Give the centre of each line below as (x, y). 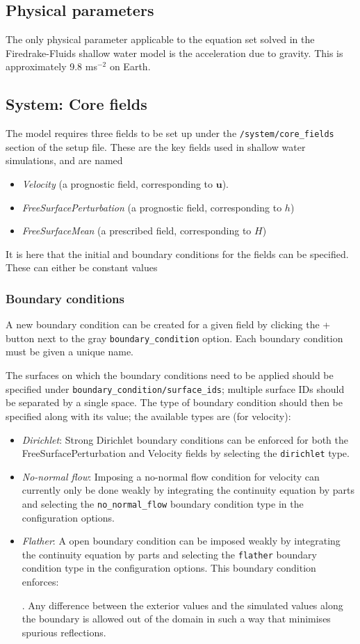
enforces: (40, 582)
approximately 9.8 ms (51, 66)
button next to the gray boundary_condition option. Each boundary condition (174, 338)
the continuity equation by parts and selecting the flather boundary (169, 554)
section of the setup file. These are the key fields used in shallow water (156, 146)
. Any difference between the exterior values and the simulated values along (182, 605)
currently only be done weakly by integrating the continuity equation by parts (188, 490)
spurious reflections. (64, 632)
